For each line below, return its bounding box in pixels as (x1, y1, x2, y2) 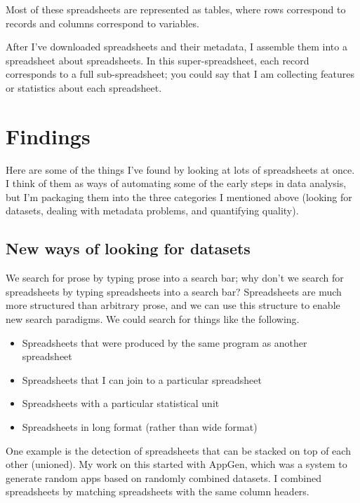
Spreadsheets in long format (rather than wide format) (22, 420, 258, 434)
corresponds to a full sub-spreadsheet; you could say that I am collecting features (6, 67, 354, 81)
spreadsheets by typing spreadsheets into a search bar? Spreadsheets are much (6, 284, 342, 298)
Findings (6, 121, 91, 150)
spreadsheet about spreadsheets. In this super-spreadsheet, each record (6, 53, 309, 67)
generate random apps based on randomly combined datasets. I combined (6, 470, 321, 485)
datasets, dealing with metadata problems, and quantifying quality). (6, 203, 299, 218)
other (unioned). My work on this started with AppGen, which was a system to (6, 457, 347, 471)
